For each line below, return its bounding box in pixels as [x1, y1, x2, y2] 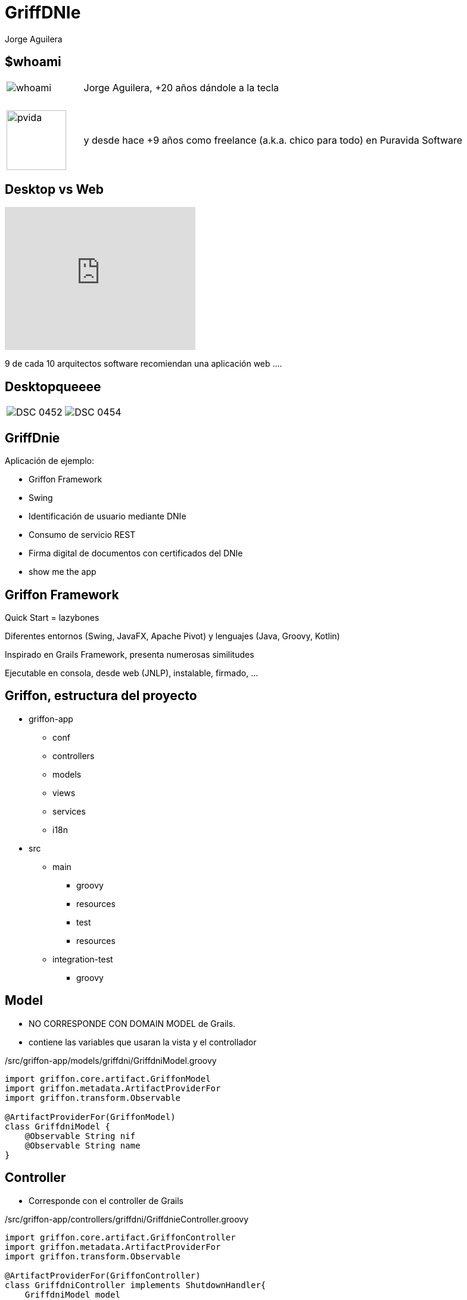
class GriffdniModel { [5, 1121, 111, 1131]
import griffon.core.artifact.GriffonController [5, 1232, 236, 1242]
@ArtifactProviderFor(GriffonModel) [5, 1112, 176, 1122]
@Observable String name [24, 1140, 141, 1150]
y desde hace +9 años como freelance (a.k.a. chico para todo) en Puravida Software [83, 134, 463, 146]
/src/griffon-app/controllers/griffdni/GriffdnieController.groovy [5, 1214, 249, 1224]
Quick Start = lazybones [5, 612, 99, 623]
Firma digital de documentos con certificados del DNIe [29, 548, 243, 559]
